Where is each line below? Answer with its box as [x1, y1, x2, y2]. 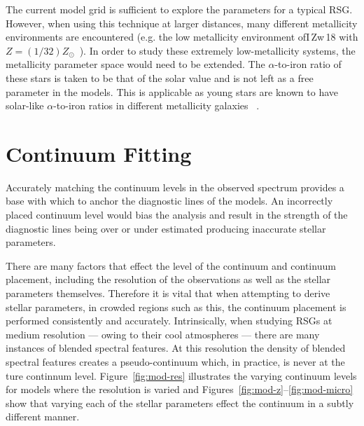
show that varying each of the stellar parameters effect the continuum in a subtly [6, 395, 354, 410]
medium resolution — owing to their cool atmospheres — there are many [6, 327, 320, 341]
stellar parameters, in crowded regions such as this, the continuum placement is [6, 299, 346, 314]
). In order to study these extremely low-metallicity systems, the [79, 43, 356, 57]
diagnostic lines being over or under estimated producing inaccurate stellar [6, 221, 326, 235]
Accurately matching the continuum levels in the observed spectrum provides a [6, 179, 344, 194]
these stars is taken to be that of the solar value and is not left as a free [6, 70, 314, 85]
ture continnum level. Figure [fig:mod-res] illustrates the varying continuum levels [6, 368, 357, 383]
